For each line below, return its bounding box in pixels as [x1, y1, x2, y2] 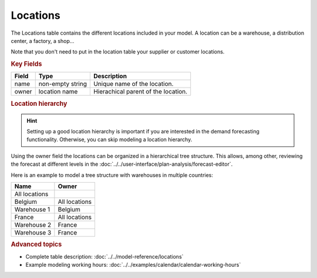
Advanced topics [11, 240, 62, 249]
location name [38, 88, 78, 96]
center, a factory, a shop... [11, 37, 75, 44]
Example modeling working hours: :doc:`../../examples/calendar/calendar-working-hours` [25, 262, 241, 269]
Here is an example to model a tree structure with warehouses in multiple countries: [11, 171, 214, 179]
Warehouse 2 [14, 220, 52, 229]
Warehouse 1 [14, 205, 50, 213]
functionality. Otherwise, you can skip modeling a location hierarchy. [26, 136, 193, 143]
